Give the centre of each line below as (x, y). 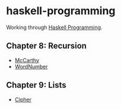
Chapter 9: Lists (36, 85)
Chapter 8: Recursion (47, 46)
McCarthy (27, 60)
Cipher (23, 100)
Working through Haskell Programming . (54, 27)
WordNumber (31, 66)
